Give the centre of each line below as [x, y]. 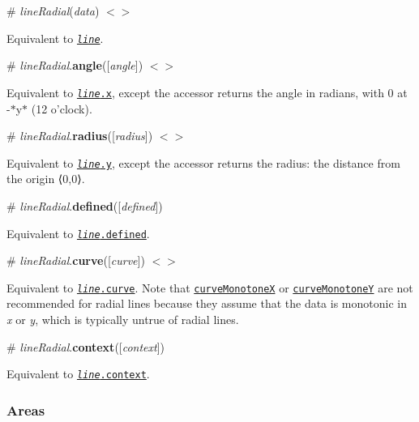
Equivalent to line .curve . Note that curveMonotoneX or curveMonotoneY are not [210, 287]
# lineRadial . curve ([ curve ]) [76, 260]
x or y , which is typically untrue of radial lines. [123, 320]
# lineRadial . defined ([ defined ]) [85, 205]
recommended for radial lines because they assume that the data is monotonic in [207, 303]
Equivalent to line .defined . [78, 233]
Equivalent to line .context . [78, 374]
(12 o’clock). [62, 108]
